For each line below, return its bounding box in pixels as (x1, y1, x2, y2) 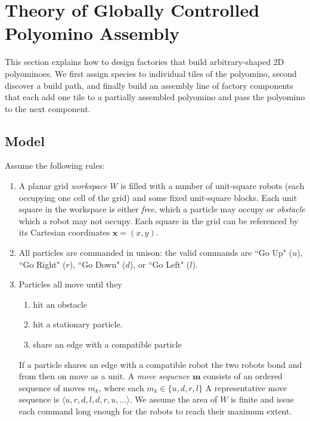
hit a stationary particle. (33, 318, 123, 330)
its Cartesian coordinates (18, 226, 110, 239)
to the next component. (5, 102, 91, 114)
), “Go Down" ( (69, 258, 126, 270)
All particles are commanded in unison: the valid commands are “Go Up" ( (18, 246, 293, 259)
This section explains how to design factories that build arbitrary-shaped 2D (5, 55, 284, 68)
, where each (98, 381, 144, 394)
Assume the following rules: (5, 159, 105, 172)
